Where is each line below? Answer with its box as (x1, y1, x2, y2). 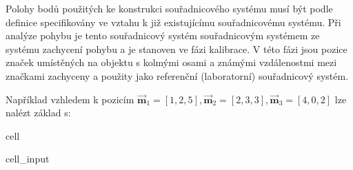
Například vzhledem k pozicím (6, 92, 134, 106)
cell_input (6, 151, 50, 166)
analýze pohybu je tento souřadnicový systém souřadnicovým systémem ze (6, 28, 320, 43)
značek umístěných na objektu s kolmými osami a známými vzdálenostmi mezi (6, 55, 337, 70)
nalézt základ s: (6, 105, 71, 120)
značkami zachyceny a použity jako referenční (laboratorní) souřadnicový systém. (6, 68, 349, 83)
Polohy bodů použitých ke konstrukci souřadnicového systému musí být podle (6, 1, 333, 15)
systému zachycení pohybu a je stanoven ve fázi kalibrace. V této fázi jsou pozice (6, 41, 347, 56)
